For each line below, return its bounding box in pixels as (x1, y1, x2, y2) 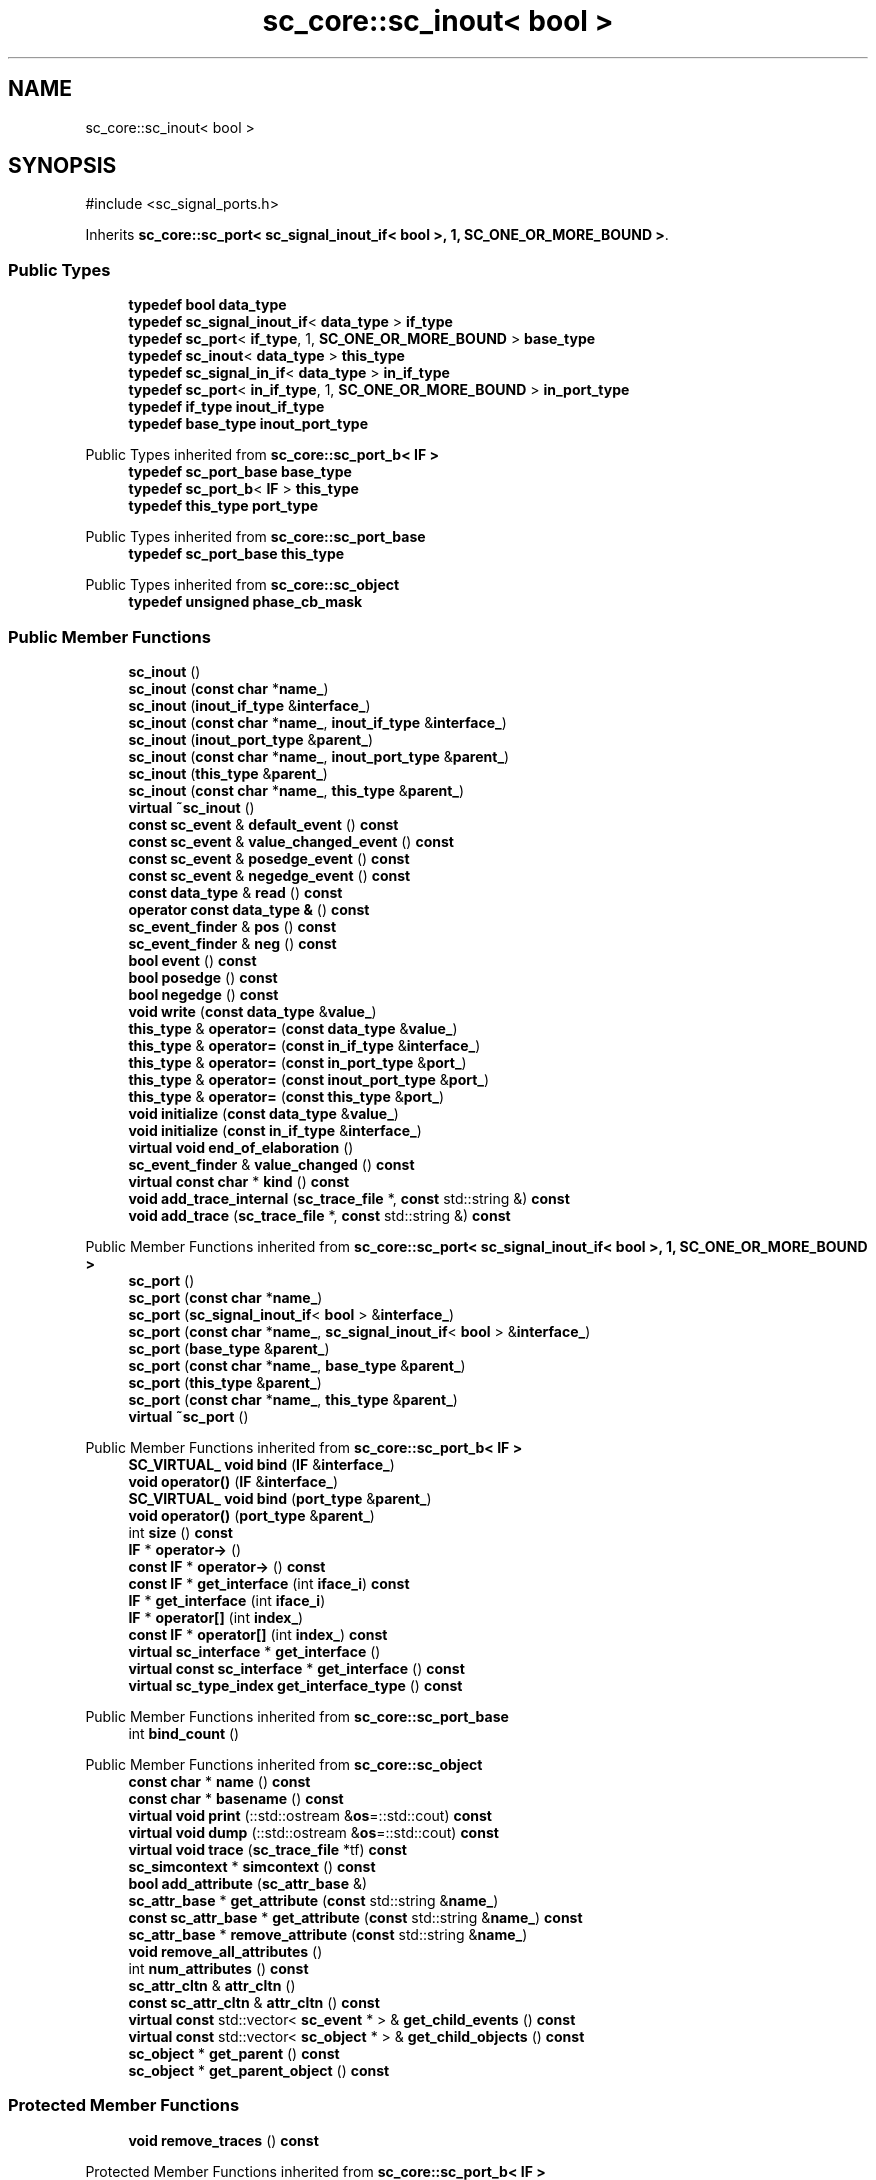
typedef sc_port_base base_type (128, 463, 352, 481)
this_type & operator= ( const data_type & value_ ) (128, 1019, 458, 1037)
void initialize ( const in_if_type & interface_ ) (128, 1121, 422, 1139)
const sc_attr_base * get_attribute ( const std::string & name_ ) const (128, 1908, 583, 1926)
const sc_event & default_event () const (128, 815, 399, 833)
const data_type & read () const (128, 883, 343, 901)
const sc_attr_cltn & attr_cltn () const (128, 1993, 380, 2011)
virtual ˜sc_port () (128, 1407, 249, 1425)
